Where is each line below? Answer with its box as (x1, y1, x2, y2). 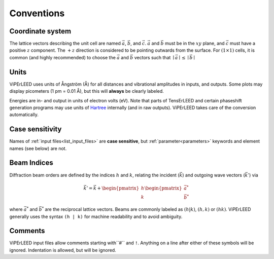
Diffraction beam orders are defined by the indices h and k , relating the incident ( (9, 172, 180, 178)
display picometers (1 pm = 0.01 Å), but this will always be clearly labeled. (9, 88, 164, 94)
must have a (229, 41, 256, 47)
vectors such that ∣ (134, 54, 175, 60)
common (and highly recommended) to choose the (9, 54, 116, 60)
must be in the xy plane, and (165, 41, 225, 47)
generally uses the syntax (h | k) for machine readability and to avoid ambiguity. (9, 213, 183, 219)
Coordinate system (9, 27, 71, 35)
